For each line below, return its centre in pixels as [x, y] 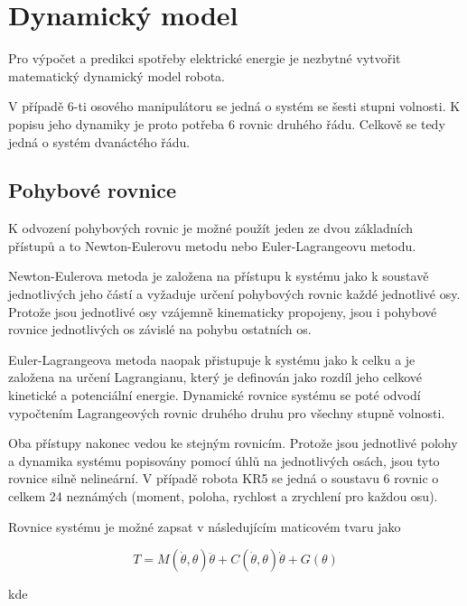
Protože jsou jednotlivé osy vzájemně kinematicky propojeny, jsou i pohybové [223, 311]
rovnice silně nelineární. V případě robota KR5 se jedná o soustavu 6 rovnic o [224, 478]
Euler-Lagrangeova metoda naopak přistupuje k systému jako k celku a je [212, 359]
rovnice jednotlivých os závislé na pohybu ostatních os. [160, 329]
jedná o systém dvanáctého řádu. [99, 141]
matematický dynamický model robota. [117, 75]
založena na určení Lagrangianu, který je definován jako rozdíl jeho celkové [215, 377]
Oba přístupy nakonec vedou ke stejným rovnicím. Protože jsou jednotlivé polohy [233, 443]
